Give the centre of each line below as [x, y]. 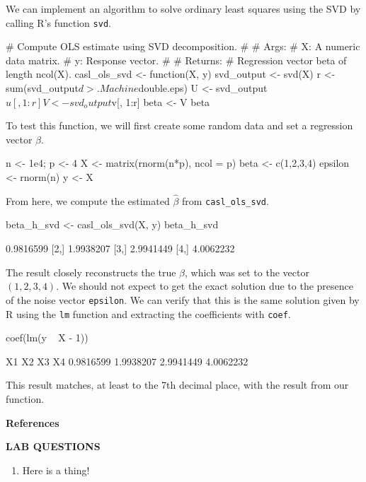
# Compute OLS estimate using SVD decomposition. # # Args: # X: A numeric [183, 46]
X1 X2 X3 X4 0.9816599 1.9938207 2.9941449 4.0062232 [127, 361]
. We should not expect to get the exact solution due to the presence [205, 286]
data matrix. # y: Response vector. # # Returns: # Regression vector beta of [176, 60]
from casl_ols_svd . [225, 200]
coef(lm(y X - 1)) [47, 337]
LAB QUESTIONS [53, 446]
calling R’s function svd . [58, 22]
